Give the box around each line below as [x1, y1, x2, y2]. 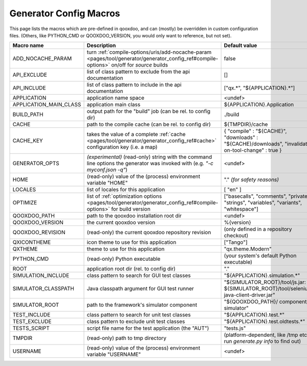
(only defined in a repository [224, 225, 292, 233]
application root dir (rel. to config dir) [86, 265, 176, 272]
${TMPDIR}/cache [224, 121, 268, 128]
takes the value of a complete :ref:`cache [86, 131, 186, 138]
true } [268, 147, 282, 154]
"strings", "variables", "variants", [224, 199, 302, 207]
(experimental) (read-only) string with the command [86, 153, 212, 161]
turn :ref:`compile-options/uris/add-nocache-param [86, 49, 212, 56]
